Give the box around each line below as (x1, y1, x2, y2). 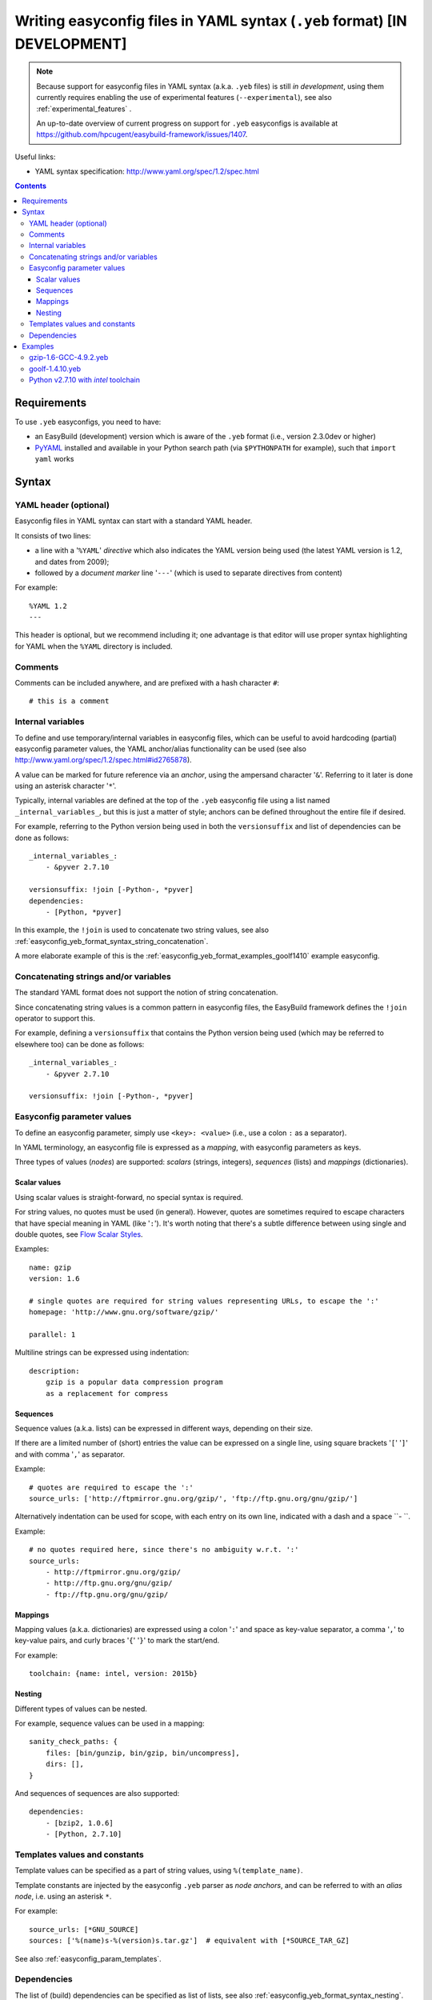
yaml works (34, 454, 74, 464)
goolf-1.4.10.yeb (29, 364, 82, 374)
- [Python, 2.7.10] (45, 1830, 122, 1839)
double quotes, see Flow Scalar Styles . (14, 1229, 143, 1239)
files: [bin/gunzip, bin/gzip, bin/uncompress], (45, 1748, 240, 1758)
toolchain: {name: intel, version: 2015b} (29, 1669, 198, 1678)
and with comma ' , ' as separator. (14, 1449, 126, 1459)
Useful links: (14, 152, 56, 162)
